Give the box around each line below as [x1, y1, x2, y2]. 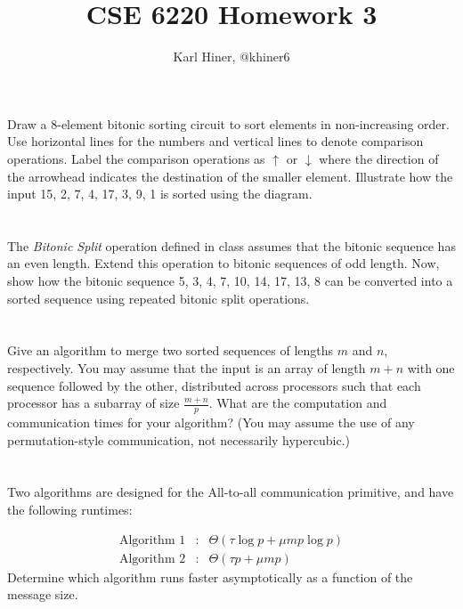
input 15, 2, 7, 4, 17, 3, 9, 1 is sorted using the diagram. [7, 184, 313, 203]
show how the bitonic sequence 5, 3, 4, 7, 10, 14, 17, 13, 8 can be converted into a [7, 272, 453, 290]
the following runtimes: [7, 500, 133, 519]
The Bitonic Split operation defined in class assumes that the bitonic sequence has [7, 236, 456, 255]
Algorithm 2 [118, 552, 186, 565]
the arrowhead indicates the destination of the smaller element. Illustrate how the [7, 166, 453, 185]
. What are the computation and [208, 394, 387, 412]
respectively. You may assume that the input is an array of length [7, 359, 366, 378]
